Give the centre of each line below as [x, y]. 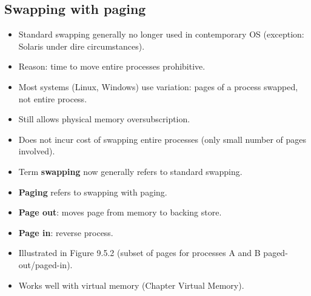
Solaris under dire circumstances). [82, 46]
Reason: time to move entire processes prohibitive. [112, 66]
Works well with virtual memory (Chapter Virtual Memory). [131, 285]
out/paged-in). [45, 264]
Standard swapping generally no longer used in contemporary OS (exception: [161, 34]
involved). [37, 151]
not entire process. [53, 98]
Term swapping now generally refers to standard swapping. [130, 171]
